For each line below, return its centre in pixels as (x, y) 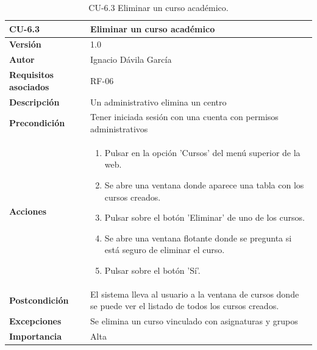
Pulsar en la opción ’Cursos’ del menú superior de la (202, 152)
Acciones (28, 211)
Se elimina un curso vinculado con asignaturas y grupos (194, 321)
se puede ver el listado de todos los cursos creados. (185, 306)
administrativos (119, 129)
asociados (29, 86)
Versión (25, 44)
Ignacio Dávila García (131, 59)
